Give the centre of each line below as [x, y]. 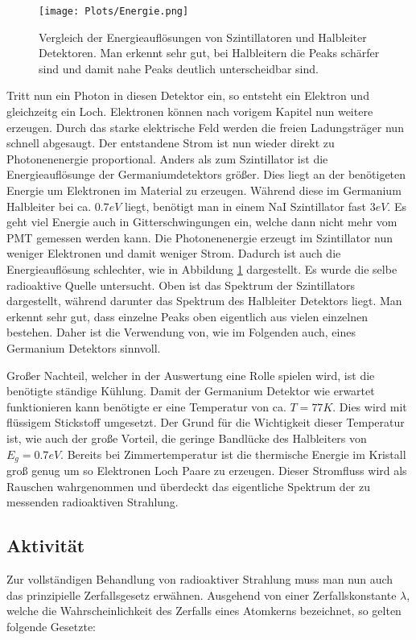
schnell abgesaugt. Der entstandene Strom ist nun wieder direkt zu [171, 143]
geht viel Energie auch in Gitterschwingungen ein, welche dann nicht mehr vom [202, 222]
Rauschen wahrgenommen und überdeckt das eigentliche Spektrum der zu [189, 486]
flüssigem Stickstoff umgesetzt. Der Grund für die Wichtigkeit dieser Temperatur [206, 422]
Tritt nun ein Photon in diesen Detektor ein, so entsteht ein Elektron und [188, 95]
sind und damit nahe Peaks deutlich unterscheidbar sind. [179, 68]
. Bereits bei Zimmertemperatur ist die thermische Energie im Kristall [233, 454]
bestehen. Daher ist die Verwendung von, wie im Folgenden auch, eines [181, 332]
